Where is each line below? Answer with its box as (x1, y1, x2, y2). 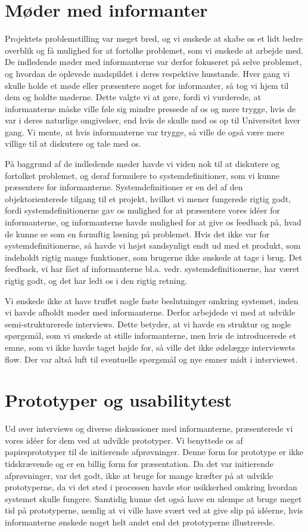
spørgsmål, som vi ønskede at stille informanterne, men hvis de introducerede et (5, 329, 297, 342)
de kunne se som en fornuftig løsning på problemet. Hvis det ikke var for (5, 227, 270, 240)
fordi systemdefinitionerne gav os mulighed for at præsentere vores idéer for (5, 204, 280, 216)
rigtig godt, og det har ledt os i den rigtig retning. (5, 274, 188, 286)
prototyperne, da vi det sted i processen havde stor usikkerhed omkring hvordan (5, 481, 297, 493)
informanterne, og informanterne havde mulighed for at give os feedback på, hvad (5, 216, 301, 228)
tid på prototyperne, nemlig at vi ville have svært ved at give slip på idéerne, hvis (5, 504, 303, 516)
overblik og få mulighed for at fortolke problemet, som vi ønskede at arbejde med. (5, 44, 303, 56)
